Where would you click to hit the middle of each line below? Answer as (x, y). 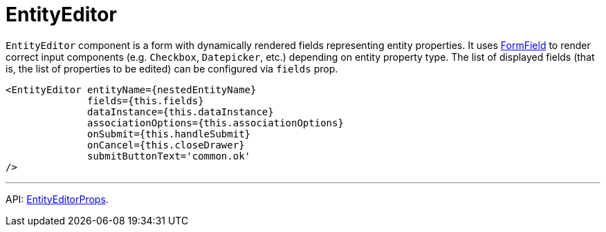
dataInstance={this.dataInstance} (181, 112)
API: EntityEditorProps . (57, 199)
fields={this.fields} (146, 100)
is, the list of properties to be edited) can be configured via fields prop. (172, 68)
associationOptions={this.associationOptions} (215, 123)
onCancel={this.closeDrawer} (166, 145)
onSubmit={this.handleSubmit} (169, 134)
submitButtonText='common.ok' (169, 156)
